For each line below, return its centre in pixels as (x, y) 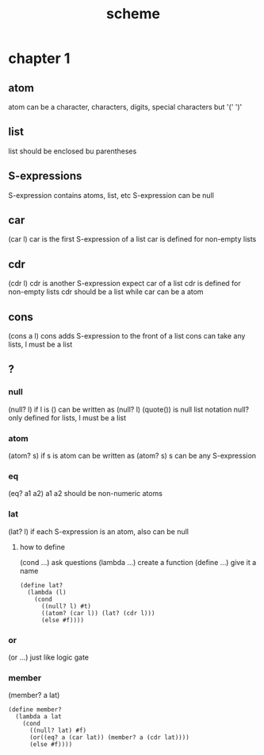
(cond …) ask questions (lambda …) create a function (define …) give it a (138, 562)
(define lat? (41, 585)
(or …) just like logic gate (49, 657)
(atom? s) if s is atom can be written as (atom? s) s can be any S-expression (132, 456)
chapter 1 (39, 58)
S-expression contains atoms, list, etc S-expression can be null (111, 195)
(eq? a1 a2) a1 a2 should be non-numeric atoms (85, 494)
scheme (133, 14)
